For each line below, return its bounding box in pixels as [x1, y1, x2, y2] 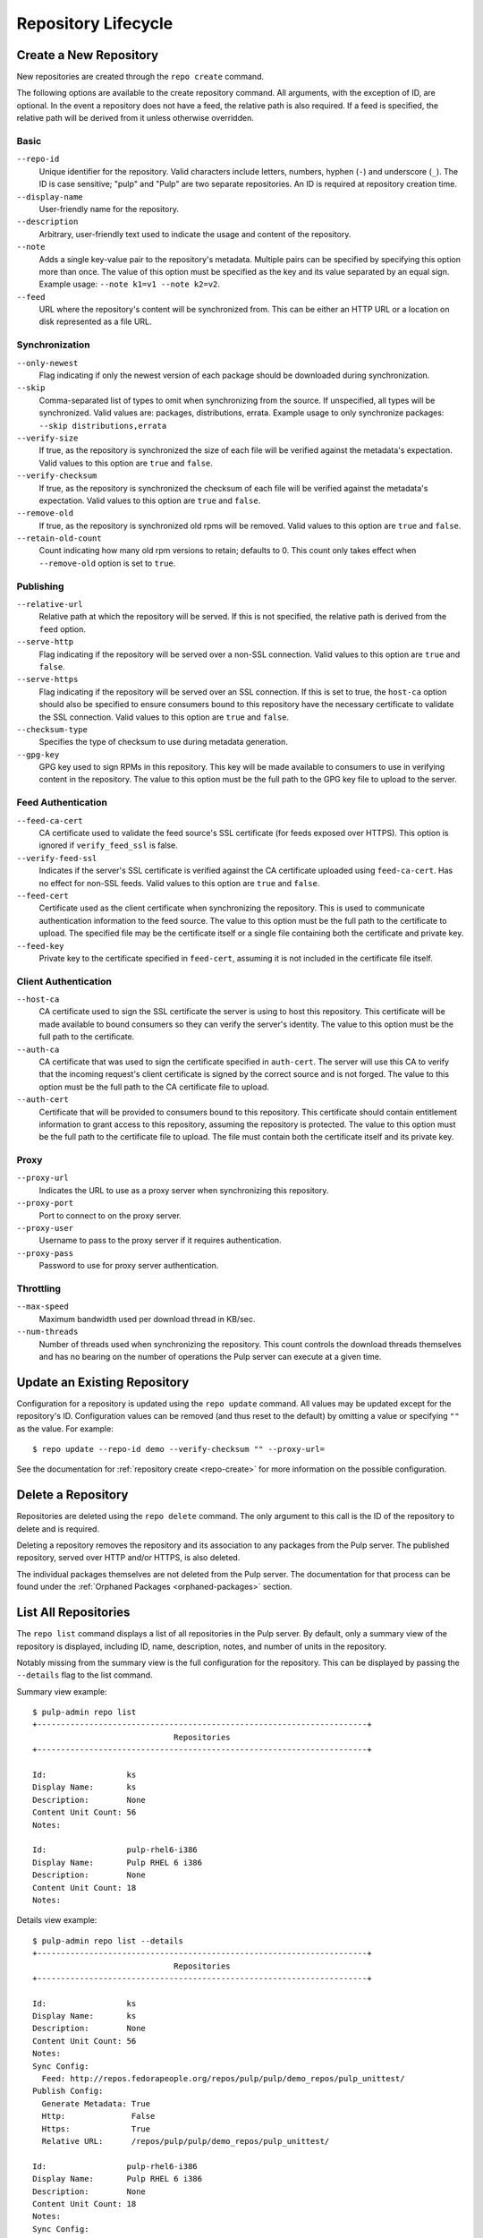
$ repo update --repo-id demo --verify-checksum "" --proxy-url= [32, 1444, 326, 1454]
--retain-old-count [16, 534, 102, 543]
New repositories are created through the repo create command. [16, 72, 264, 82]
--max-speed [16, 1302, 69, 1311]
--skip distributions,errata [38, 421, 167, 431]
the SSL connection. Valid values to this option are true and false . [38, 712, 290, 722]
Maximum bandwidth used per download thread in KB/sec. [38, 1313, 256, 1324]
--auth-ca [16, 1044, 60, 1055]
